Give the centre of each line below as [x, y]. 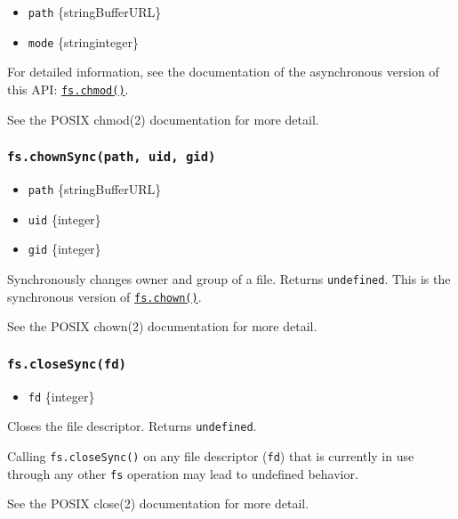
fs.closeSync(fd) [67, 364]
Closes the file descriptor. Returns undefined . [132, 426]
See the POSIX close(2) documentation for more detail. [158, 503]
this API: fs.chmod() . [68, 89]
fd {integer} [61, 396]
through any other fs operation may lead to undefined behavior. [183, 473]
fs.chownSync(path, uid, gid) [112, 157]
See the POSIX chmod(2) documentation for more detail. [163, 119]
